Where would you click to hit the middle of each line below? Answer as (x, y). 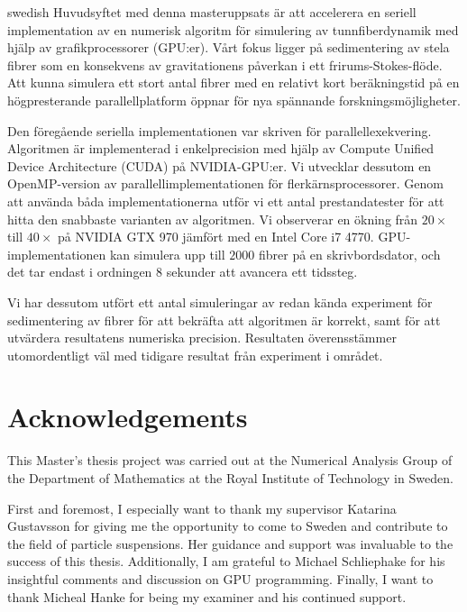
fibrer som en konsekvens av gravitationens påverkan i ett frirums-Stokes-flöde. (225, 64)
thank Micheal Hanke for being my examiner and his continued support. (207, 596)
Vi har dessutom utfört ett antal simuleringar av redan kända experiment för (220, 301)
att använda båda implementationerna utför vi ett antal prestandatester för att (226, 201)
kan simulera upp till (167, 254)
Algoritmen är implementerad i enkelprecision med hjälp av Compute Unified (221, 148)
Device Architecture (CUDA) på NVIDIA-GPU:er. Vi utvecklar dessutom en (220, 165)
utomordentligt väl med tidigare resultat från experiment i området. (195, 355)
